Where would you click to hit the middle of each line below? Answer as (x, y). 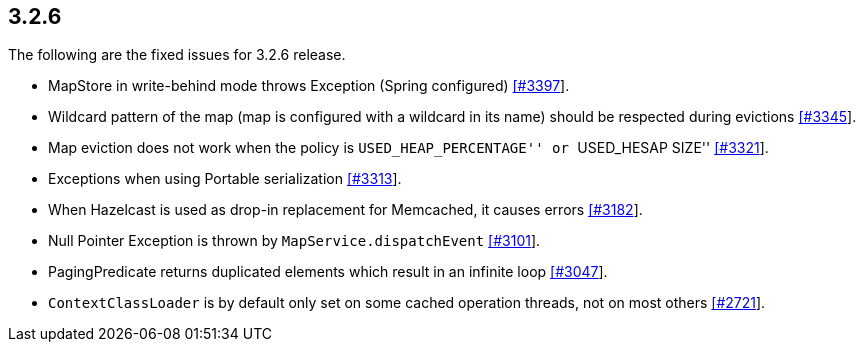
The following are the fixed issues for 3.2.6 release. (177, 55)
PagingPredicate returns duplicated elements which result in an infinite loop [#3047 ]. (328, 272)
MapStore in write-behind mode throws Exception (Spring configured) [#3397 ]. (309, 86)
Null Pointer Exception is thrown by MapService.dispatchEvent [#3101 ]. (294, 241)
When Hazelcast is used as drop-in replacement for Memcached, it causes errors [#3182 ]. (345, 210)
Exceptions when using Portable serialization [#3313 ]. (225, 179)
